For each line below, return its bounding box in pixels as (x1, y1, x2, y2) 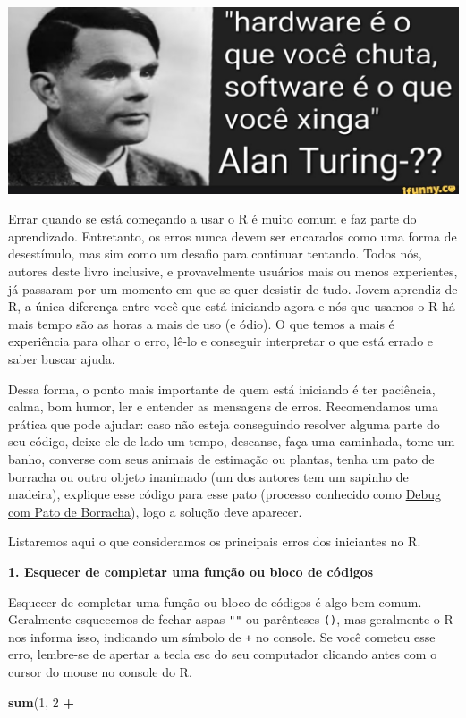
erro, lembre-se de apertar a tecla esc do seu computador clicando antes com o (8, 645, 437, 663)
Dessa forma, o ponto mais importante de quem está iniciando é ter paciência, (8, 379, 436, 398)
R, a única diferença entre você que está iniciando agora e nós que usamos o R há (8, 297, 455, 316)
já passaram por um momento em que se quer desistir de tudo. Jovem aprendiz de (8, 279, 458, 298)
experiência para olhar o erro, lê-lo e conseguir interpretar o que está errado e (8, 332, 434, 351)
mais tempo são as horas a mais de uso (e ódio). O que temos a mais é (8, 314, 394, 333)
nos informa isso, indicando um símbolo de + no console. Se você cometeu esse (8, 627, 436, 646)
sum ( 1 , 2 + (8, 692, 74, 711)
